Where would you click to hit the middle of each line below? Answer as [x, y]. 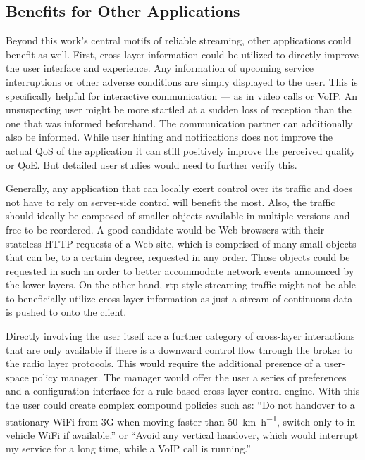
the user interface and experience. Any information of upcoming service [160, 68]
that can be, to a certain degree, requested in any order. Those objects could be [178, 257]
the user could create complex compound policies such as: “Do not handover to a [180, 405]
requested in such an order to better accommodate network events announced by [180, 270]
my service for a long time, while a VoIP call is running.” [128, 448]
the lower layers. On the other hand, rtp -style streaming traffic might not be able [181, 285]
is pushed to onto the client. [66, 312]
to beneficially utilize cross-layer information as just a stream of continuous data [179, 298]
